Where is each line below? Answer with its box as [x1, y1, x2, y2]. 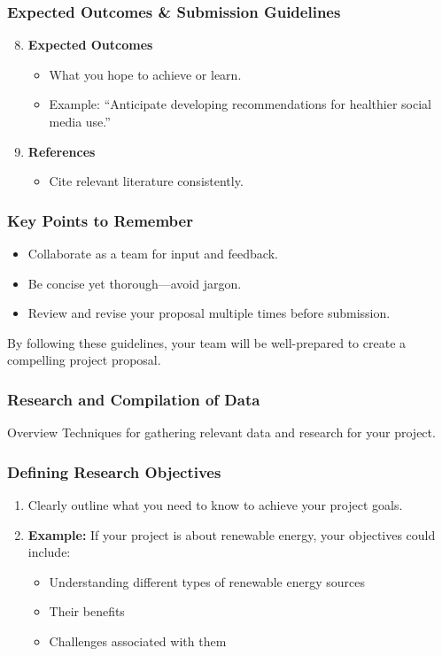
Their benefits [49, 602, 125, 621]
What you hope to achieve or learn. [49, 65, 242, 83]
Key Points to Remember [7, 209, 193, 231]
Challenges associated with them [49, 631, 227, 650]
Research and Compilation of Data [7, 388, 260, 410]
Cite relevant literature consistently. [49, 172, 244, 190]
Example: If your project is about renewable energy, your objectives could [27, 525, 436, 544]
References [27, 142, 96, 160]
